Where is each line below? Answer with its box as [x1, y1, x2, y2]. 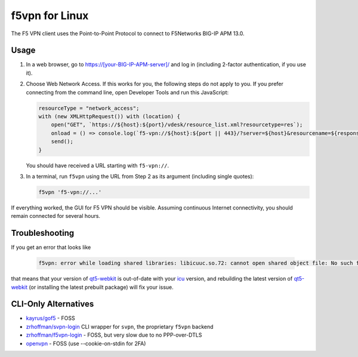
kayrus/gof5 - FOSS [26, 315, 75, 322]
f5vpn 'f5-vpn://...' [38, 189, 102, 195]
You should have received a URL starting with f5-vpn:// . [26, 162, 169, 169]
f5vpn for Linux [11, 9, 89, 22]
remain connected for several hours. [11, 213, 101, 220]
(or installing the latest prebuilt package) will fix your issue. [29, 284, 174, 291]
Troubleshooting [11, 228, 75, 238]
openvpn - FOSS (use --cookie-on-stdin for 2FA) [26, 340, 146, 347]
